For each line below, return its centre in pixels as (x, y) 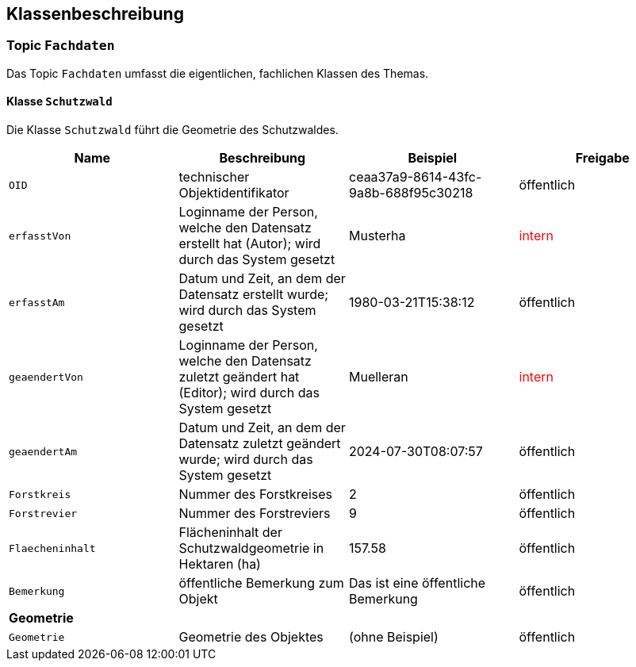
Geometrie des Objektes (251, 637)
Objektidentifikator (234, 193)
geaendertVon (46, 377)
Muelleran (379, 377)
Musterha (377, 236)
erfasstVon (40, 236)
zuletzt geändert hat (239, 377)
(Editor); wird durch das (249, 393)
